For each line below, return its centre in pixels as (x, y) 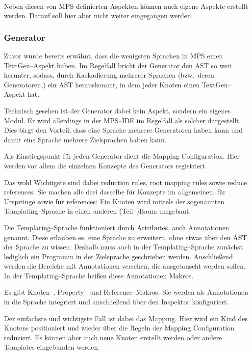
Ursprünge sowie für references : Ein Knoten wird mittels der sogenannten (114, 201)
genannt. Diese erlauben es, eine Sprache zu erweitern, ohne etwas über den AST (126, 237)
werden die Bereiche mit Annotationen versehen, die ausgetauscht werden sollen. (125, 266)
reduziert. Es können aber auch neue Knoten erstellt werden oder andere (113, 337)
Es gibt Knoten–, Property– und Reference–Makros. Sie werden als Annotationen (126, 292)
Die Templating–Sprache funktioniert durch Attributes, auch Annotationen (117, 227)
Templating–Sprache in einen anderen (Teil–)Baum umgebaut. (98, 211)
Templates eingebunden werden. (52, 347)
